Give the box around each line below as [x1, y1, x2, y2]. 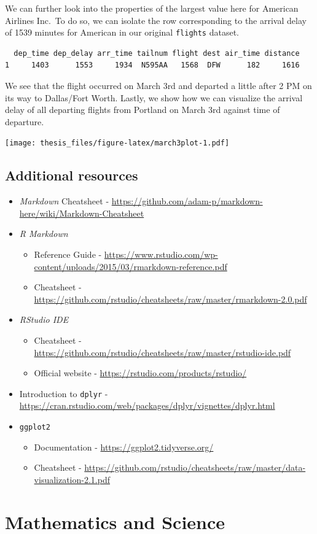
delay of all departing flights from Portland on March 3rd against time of [5, 103, 280, 116]
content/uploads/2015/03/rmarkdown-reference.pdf [34, 260, 227, 273]
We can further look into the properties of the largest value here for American [5, 2, 299, 14]
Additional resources [5, 166, 138, 185]
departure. [5, 115, 44, 128]
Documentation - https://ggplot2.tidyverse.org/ [34, 440, 214, 453]
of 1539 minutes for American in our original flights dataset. [5, 26, 240, 39]
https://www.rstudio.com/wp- [104, 248, 218, 261]
